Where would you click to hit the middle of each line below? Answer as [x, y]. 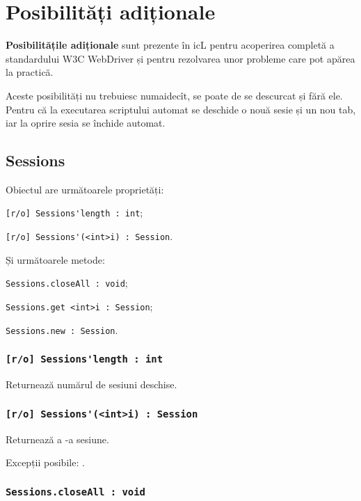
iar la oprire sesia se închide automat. [86, 123]
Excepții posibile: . [45, 462]
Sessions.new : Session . [62, 329]
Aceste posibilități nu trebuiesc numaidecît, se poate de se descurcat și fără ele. [174, 95]
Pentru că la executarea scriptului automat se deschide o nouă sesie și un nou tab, [181, 109]
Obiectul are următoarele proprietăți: [85, 189]
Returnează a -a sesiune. [57, 439]
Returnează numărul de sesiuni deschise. [91, 384]
